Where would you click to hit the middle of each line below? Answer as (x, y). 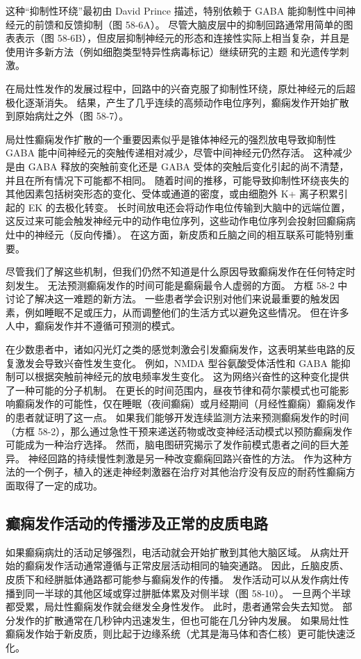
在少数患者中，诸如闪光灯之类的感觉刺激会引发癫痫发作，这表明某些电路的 (176, 349)
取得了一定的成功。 (59, 485)
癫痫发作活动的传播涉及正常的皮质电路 (137, 522)
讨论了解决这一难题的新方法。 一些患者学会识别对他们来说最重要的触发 (168, 299)
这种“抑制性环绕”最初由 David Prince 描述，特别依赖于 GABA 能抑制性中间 (176, 10)
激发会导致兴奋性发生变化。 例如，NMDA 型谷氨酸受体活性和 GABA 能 (178, 363)
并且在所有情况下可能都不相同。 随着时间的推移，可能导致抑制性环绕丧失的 (177, 180)
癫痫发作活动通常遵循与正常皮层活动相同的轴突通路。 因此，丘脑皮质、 (187, 566)
